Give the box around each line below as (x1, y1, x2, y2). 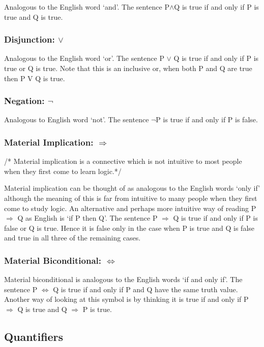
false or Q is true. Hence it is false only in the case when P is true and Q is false (4, 222, 255, 233)
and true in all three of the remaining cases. (4, 232, 141, 243)
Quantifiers (4, 328, 64, 344)
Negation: (4, 94, 45, 107)
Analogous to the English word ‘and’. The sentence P (4, 2, 169, 12)
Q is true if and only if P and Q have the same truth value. (53, 284, 238, 294)
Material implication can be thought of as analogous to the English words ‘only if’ (4, 183, 260, 193)
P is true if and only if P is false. (156, 114, 258, 125)
